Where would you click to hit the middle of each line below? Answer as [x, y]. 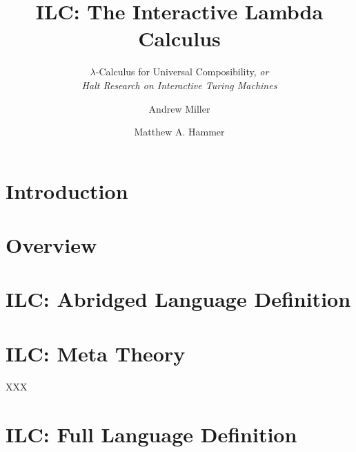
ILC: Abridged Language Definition [178, 299]
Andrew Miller [179, 108]
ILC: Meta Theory [96, 353]
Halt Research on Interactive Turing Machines [179, 85]
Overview [51, 245]
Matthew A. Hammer [179, 132]
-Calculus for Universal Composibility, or [182, 72]
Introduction [67, 190]
